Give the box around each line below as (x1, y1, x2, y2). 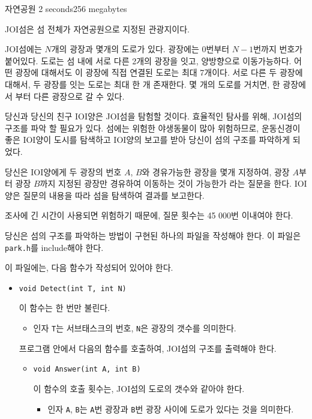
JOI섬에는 (5, 43, 42, 55)
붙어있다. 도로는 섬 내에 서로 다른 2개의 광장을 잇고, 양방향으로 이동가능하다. (5, 54, 292, 67)
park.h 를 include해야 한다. (5, 241, 104, 253)
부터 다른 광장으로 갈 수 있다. (15, 89, 125, 102)
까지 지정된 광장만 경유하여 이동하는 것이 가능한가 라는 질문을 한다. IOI (40, 177, 307, 190)
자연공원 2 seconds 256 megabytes (5, 2, 127, 14)
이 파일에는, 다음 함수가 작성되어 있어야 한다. (5, 261, 173, 274)
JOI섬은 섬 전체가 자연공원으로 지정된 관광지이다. (5, 22, 190, 35)
